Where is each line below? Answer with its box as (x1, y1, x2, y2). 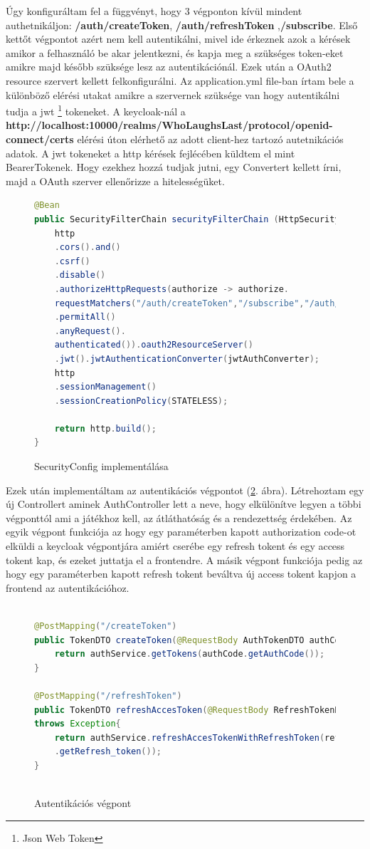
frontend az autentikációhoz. (6, 580, 129, 595)
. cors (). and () (54, 242, 121, 253)
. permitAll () (54, 312, 116, 323)
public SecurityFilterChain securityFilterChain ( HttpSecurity (34, 214, 340, 224)
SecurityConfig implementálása (34, 459, 169, 474)
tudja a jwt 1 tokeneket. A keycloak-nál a (6, 102, 186, 118)
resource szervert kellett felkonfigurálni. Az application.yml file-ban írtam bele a (6, 73, 354, 88)
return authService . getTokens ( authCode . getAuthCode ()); (54, 649, 325, 660)
